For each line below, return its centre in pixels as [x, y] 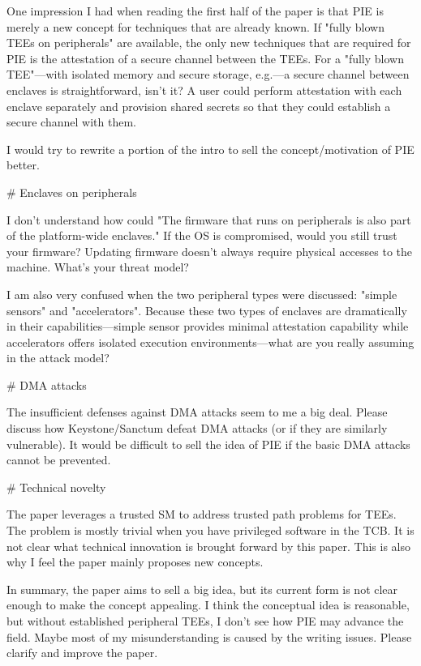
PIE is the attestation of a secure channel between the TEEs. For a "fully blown [205, 58]
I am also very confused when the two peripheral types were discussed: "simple [202, 294]
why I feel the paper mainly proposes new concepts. [135, 562]
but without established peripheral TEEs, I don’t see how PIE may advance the [205, 621]
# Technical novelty [56, 487]
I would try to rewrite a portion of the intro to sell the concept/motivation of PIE [210, 149]
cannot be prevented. [59, 460]
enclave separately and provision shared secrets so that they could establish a [199, 106]
